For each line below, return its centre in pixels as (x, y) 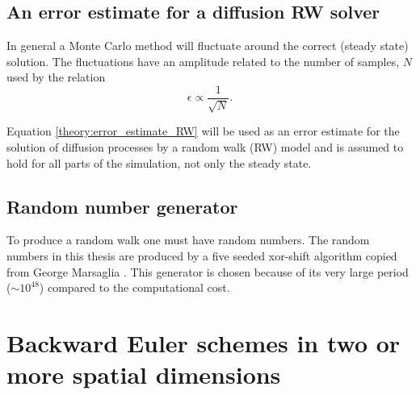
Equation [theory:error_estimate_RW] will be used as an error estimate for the (203, 131)
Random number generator (122, 206)
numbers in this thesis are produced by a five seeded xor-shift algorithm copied (202, 256)
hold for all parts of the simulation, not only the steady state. (159, 162)
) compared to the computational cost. (134, 287)
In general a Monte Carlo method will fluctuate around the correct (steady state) (208, 46)
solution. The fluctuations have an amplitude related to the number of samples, (203, 61)
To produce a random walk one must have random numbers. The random (188, 240)
